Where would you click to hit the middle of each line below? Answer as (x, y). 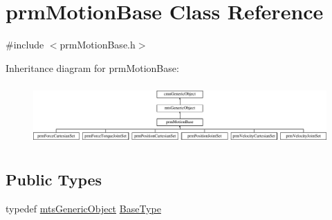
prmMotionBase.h (98, 45)
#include (25, 45)
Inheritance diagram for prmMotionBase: (92, 67)
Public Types (54, 180)
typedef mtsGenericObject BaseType (83, 208)
